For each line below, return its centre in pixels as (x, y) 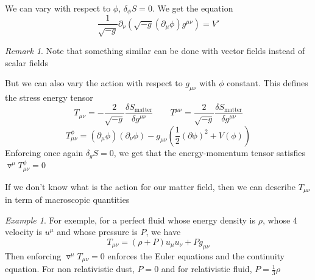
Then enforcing (33, 255)
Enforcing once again (44, 152)
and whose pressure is (97, 232)
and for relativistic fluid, (207, 269)
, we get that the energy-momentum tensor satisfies (209, 152)
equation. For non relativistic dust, (70, 269)
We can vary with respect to (58, 8)
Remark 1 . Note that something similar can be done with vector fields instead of (155, 51)
